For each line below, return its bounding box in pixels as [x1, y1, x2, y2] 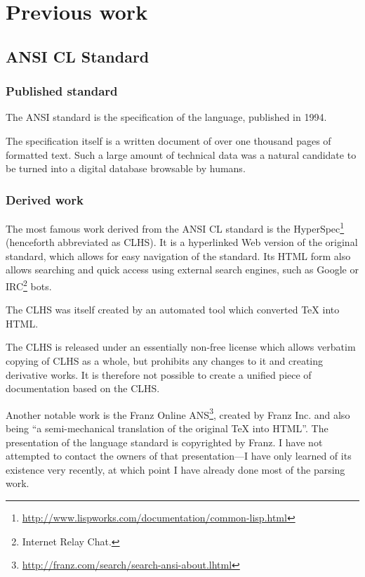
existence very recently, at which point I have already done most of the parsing [6, 462, 345, 476]
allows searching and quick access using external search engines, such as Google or [6, 262, 359, 277]
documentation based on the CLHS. [6, 381, 160, 396]
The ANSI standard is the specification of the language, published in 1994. [6, 110, 327, 124]
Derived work [6, 190, 84, 208]
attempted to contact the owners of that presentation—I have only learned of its [6, 448, 352, 463]
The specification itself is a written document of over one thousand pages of [6, 133, 331, 148]
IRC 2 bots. [6, 277, 52, 293]
